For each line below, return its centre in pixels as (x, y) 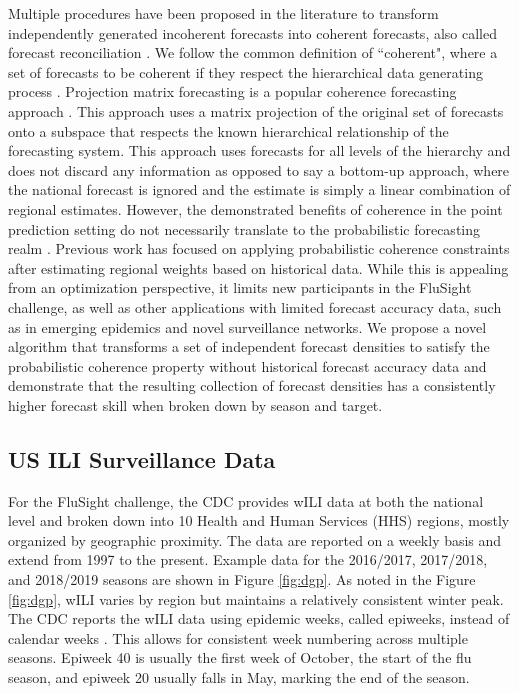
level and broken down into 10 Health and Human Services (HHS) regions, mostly (259, 520)
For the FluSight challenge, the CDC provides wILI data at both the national (246, 500)
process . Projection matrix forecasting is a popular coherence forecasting (232, 91)
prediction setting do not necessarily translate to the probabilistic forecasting (244, 228)
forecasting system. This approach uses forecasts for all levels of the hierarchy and (259, 150)
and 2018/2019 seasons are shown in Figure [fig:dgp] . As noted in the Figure (242, 579)
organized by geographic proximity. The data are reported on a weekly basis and (255, 539)
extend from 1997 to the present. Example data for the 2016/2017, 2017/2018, (248, 559)
